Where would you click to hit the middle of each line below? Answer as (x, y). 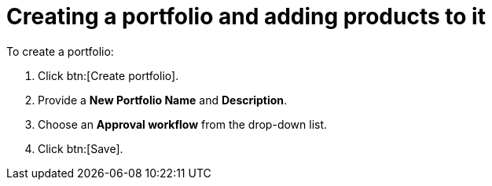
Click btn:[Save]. (81, 148)
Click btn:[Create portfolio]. (108, 75)
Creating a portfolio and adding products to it (246, 16)
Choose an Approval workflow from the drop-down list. (183, 124)
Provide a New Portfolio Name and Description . (163, 100)
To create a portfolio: (60, 51)
